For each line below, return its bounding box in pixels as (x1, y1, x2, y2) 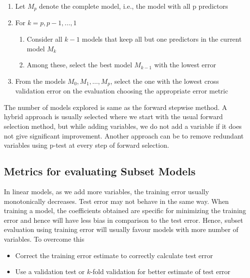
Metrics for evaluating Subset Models (4, 164, 196, 179)
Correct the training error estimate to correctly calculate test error (15, 250, 213, 260)
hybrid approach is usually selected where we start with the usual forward (4, 111, 223, 122)
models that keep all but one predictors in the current (82, 34, 242, 44)
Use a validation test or (15, 266, 85, 277)
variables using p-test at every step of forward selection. (4, 140, 169, 150)
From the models (15, 76, 66, 86)
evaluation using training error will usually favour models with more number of (4, 224, 238, 234)
